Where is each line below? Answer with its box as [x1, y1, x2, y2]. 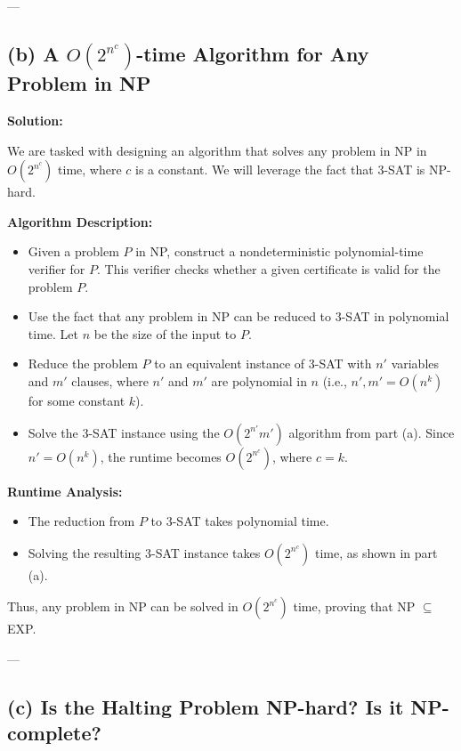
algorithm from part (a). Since [288, 423, 455, 441]
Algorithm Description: [7, 212, 153, 230]
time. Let [28, 324, 78, 343]
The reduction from [28, 512, 135, 530]
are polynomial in [211, 371, 307, 390]
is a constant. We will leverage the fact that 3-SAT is [135, 160, 425, 179]
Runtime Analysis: [7, 481, 123, 500]
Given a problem [28, 242, 119, 261]
